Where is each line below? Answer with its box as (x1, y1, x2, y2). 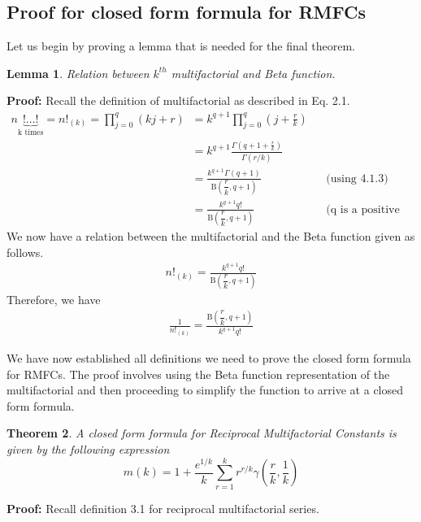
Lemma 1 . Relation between (7, 64, 150, 81)
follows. (7, 243, 44, 260)
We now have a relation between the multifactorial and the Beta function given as (7, 228, 415, 245)
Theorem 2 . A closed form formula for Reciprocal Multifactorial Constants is (7, 424, 397, 442)
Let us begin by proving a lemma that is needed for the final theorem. (7, 37, 356, 54)
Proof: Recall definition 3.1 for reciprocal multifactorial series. (7, 499, 319, 516)
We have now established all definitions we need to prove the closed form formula (7, 349, 411, 366)
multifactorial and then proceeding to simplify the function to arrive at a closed (7, 381, 404, 398)
